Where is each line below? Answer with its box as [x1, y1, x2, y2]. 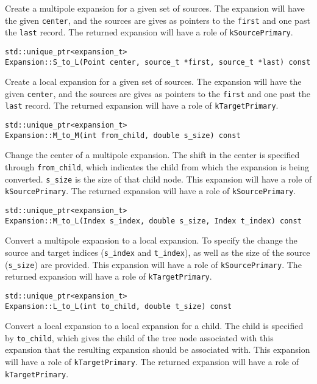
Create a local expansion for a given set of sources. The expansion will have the [5, 75, 302, 88]
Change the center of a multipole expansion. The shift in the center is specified [5, 148, 300, 161]
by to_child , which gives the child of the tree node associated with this [5, 331, 274, 344]
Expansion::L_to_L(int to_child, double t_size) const [5, 302, 232, 311]
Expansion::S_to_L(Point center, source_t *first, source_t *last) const [5, 57, 311, 67]
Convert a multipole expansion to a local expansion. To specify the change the [5, 234, 297, 247]
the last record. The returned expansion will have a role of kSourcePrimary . [5, 26, 293, 38]
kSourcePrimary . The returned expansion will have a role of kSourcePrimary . [5, 184, 296, 197]
